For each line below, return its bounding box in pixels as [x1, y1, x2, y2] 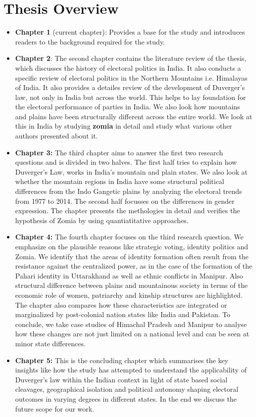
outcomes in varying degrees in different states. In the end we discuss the [15, 393, 237, 404]
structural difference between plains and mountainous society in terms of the [15, 280, 248, 290]
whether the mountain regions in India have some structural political [15, 176, 224, 186]
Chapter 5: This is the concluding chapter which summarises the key [15, 355, 229, 365]
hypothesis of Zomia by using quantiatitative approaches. [15, 215, 189, 225]
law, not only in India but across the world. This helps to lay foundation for [15, 92, 246, 102]
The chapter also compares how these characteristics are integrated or [15, 299, 227, 310]
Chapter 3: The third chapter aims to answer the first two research [15, 147, 223, 157]
